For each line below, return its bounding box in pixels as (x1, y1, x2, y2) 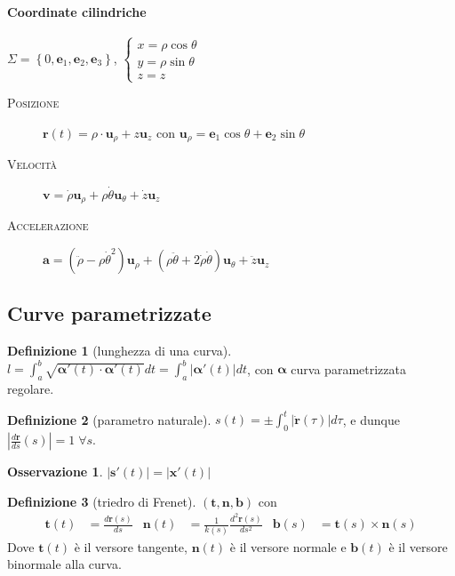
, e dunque (342, 410, 400, 428)
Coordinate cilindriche (7, 2, 147, 20)
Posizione (7, 93, 60, 112)
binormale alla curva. (7, 555, 122, 573)
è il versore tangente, (74, 537, 188, 556)
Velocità (7, 155, 58, 173)
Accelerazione (7, 216, 89, 235)
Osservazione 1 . (7, 462, 103, 481)
